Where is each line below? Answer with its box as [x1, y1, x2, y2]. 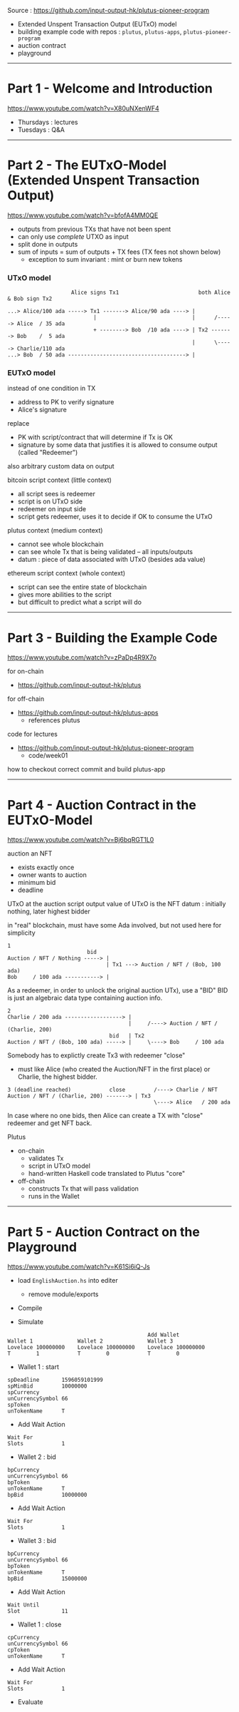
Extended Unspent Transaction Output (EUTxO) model [17, 20, 177, 28]
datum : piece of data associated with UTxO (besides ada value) [17, 555, 206, 564]
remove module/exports [28, 1290, 99, 1298]
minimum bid [17, 878, 56, 887]
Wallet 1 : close [17, 1620, 62, 1629]
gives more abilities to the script [17, 590, 112, 599]
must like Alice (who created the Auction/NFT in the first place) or [17, 1065, 211, 1074]
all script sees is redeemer [17, 490, 96, 498]
